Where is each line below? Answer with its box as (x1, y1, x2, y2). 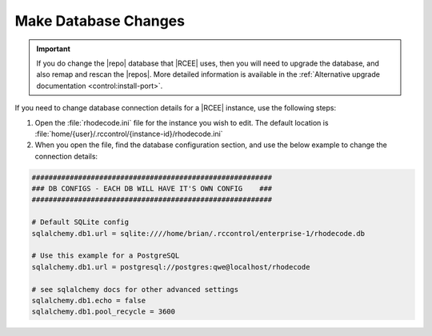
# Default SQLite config (31, 218, 130, 227)
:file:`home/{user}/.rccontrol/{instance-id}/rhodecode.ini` (34, 129, 223, 138)
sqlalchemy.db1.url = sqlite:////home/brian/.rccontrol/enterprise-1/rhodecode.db (31, 229, 366, 238)
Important (36, 44, 71, 54)
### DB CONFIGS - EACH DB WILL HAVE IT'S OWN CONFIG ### (31, 184, 273, 194)
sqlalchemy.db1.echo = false (31, 296, 146, 305)
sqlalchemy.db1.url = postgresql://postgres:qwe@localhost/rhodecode (31, 262, 310, 271)
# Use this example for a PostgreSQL (31, 251, 180, 260)
